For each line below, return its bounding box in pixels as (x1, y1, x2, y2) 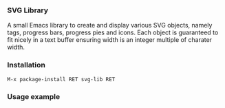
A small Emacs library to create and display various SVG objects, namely (7, 21, 213, 30)
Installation (7, 61, 46, 70)
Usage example (7, 91, 61, 101)
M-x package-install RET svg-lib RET (7, 76, 116, 83)
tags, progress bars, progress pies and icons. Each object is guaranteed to (7, 28, 219, 36)
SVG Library (7, 6, 49, 15)
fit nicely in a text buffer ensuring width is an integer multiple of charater (7, 36, 212, 44)
